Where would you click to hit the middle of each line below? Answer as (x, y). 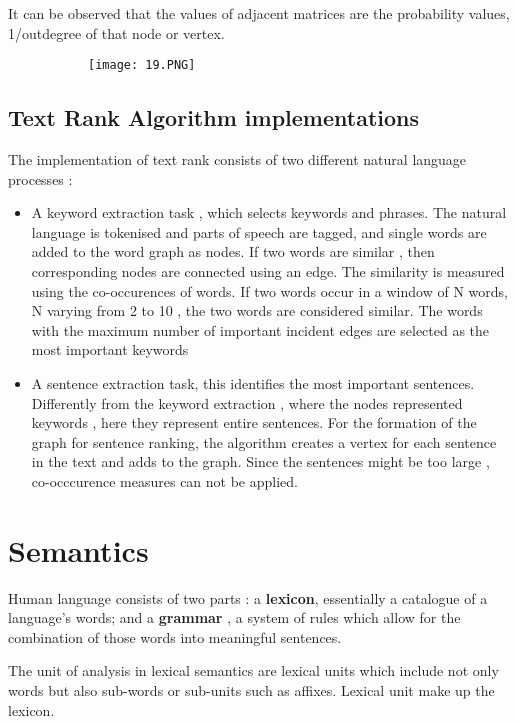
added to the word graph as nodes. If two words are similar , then (233, 251)
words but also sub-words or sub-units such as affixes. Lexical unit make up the (251, 690)
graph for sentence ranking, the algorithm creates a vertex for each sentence (264, 441)
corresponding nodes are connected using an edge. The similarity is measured (268, 271)
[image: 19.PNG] (142, 65)
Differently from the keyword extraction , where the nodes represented (247, 402)
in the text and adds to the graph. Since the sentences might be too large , (260, 461)
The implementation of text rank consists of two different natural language (237, 159)
